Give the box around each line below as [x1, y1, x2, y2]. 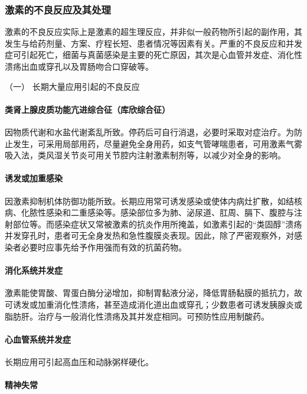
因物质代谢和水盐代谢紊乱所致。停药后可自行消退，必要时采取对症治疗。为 [5, 125, 294, 138]
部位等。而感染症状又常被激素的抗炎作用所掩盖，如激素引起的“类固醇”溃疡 [12, 217, 302, 230]
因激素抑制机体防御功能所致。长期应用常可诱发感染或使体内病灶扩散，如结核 [5, 194, 302, 207]
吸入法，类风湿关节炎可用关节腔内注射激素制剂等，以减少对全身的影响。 [5, 149, 286, 161]
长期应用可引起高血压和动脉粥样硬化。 [5, 355, 153, 367]
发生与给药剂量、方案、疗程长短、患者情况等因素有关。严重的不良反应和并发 [5, 37, 302, 49]
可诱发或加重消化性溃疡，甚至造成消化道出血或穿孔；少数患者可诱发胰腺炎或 [5, 298, 302, 310]
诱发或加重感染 [5, 172, 63, 184]
